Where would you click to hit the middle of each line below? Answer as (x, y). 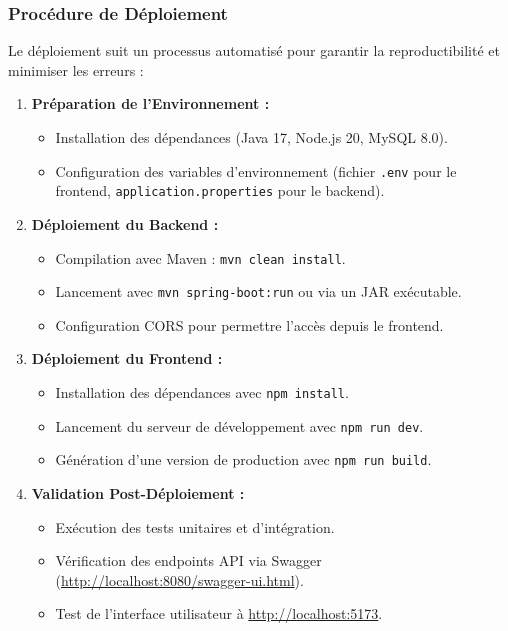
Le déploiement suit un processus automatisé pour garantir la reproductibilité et (254, 50)
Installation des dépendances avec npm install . (202, 392)
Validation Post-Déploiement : (138, 492)
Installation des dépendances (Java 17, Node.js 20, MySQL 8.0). (251, 137)
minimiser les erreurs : (76, 69)
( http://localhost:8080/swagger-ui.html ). (179, 579)
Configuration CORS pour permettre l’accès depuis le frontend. (249, 324)
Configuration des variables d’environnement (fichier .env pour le (256, 170)
